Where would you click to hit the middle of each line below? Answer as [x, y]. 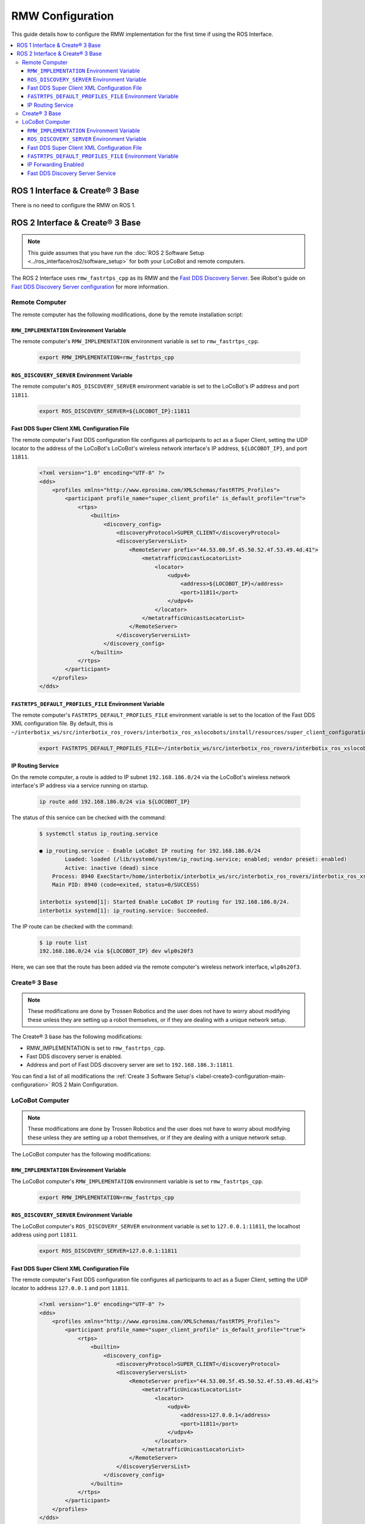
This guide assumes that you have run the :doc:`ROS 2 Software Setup [116, 252]
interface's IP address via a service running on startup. [80, 786]
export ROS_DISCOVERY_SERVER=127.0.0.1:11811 [108, 1251]
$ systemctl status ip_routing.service [99, 834]
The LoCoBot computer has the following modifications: [81, 1155]
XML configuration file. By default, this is [62, 724]
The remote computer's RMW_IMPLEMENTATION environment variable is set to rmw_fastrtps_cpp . [135, 341]
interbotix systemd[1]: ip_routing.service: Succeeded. [124, 910]
